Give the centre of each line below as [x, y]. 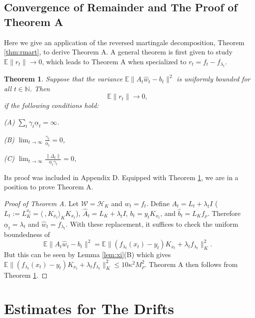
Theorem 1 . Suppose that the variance [63, 79]
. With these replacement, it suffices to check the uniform [152, 224]
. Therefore [224, 213]
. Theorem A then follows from [191, 264]
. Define [158, 203]
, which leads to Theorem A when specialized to [114, 61]
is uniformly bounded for [213, 79]
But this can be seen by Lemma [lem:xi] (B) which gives [87, 254]
